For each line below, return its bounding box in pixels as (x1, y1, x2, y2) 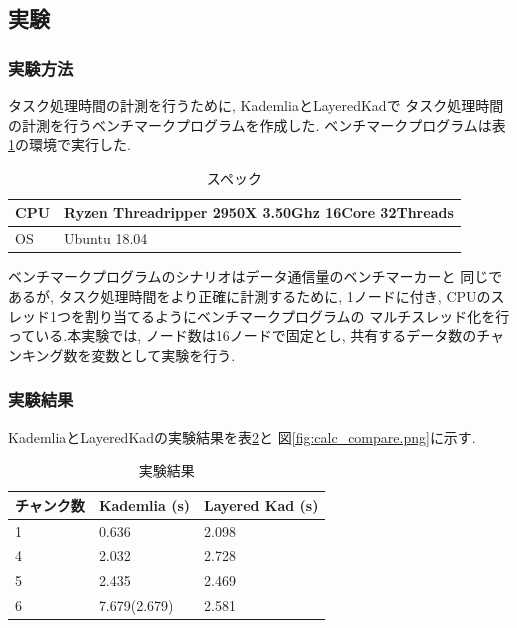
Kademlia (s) (98, 494, 191, 515)
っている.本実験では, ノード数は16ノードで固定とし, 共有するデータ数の (8, 325, 477, 346)
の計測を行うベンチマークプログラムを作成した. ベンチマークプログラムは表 (8, 114, 506, 135)
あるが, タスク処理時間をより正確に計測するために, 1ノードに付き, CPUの (8, 285, 491, 306)
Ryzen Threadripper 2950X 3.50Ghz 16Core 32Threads (64, 202, 454, 223)
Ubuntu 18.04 (64, 228, 148, 249)
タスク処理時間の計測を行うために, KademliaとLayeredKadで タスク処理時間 (8, 95, 504, 115)
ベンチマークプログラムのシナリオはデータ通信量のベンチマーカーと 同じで (8, 266, 503, 287)
